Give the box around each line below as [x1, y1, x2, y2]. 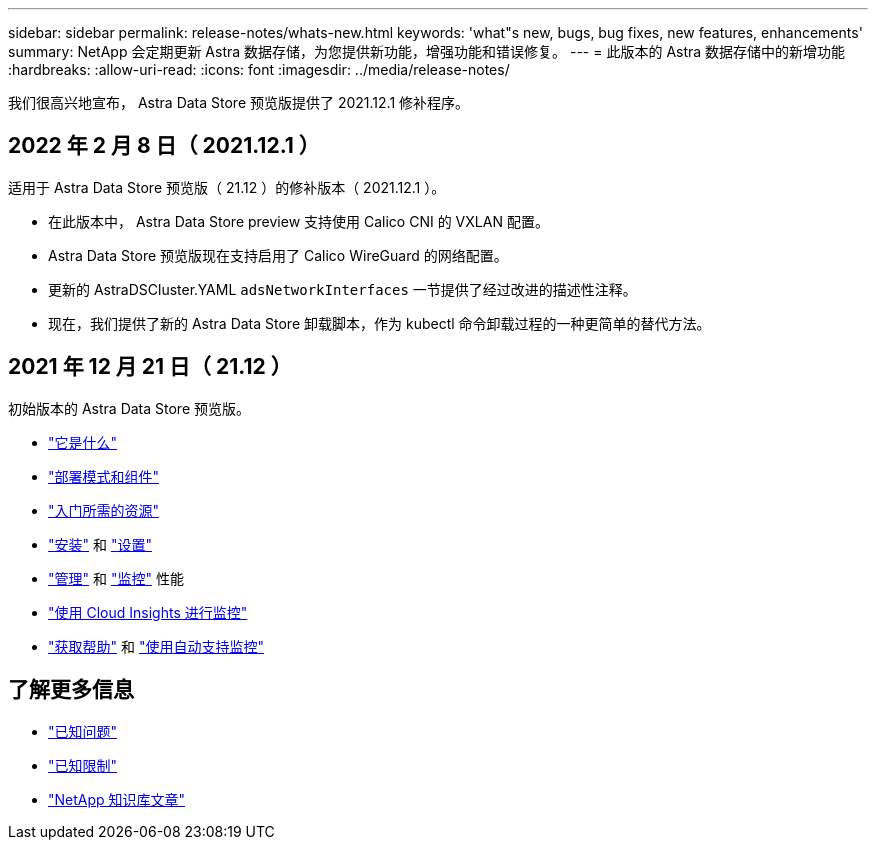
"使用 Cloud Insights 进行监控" [48, 603, 248, 621]
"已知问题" [48, 722, 118, 740]
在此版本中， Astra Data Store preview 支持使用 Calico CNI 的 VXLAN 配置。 [48, 212, 549, 230]
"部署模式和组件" [48, 467, 160, 485]
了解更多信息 [8, 677, 134, 703]
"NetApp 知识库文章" [48, 790, 186, 808]
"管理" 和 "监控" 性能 [48, 569, 184, 587]
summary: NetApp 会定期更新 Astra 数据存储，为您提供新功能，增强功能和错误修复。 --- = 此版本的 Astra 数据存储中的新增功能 [8, 43, 846, 60]
